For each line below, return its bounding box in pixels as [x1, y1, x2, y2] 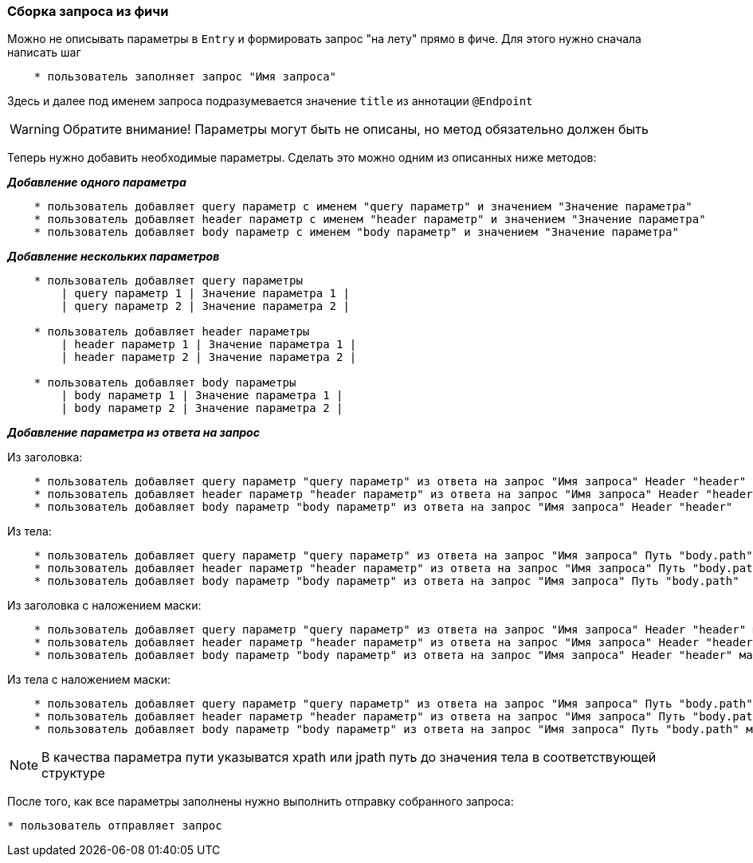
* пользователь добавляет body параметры [33, 376, 296, 390]
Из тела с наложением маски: [7, 673, 171, 687]
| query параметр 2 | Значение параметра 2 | [61, 300, 350, 313]
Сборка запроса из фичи [7, 3, 169, 19]
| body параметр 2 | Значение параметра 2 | [61, 402, 343, 415]
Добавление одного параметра [7, 175, 186, 190]
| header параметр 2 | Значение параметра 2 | [61, 351, 357, 364]
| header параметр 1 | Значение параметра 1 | [61, 338, 357, 351]
